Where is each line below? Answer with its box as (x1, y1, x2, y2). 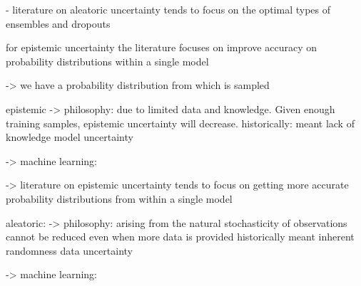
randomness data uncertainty (6, 243, 133, 258)
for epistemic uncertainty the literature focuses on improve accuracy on (6, 40, 317, 55)
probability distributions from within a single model (6, 191, 233, 206)
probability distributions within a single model (6, 53, 209, 68)
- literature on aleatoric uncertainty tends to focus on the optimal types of (6, 2, 330, 16)
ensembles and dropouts (6, 16, 111, 31)
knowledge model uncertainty (6, 129, 133, 144)
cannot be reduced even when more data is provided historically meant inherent (6, 229, 355, 244)
